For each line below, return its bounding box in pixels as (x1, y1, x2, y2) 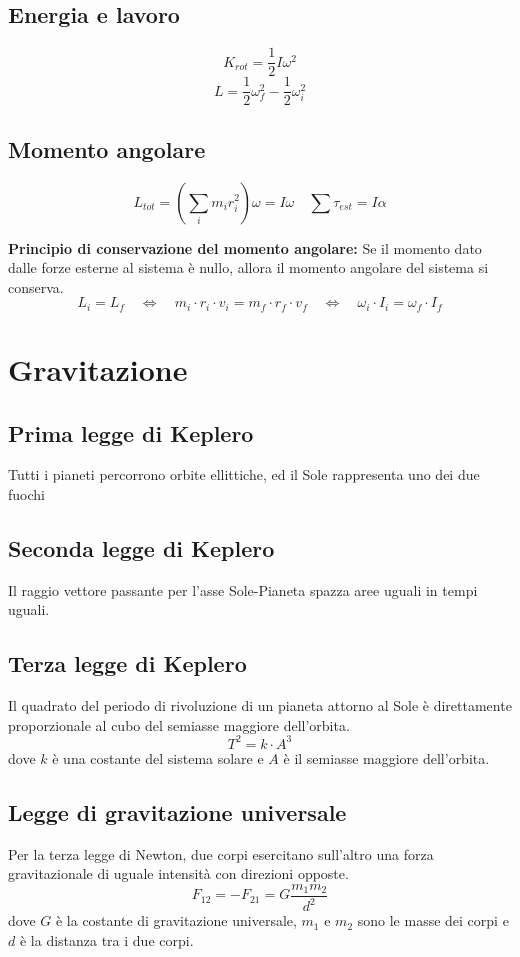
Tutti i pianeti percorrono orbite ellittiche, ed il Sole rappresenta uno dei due (8, 464, 480, 485)
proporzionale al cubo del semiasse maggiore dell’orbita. (8, 714, 350, 735)
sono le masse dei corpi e (357, 910, 509, 931)
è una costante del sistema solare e (52, 747, 264, 768)
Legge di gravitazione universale (8, 796, 347, 827)
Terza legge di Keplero (8, 648, 247, 679)
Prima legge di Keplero (8, 417, 254, 448)
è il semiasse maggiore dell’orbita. (283, 747, 490, 768)
